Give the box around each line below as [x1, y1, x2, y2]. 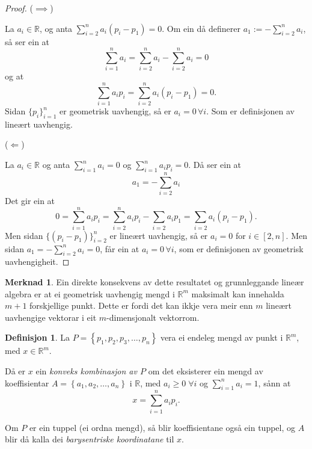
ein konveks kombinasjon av [35, 365, 137, 377]
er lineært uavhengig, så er [109, 229, 208, 241]
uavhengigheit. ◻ [5, 255, 70, 268]
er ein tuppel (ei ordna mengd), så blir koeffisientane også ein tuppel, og [29, 421, 296, 433]
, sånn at [258, 376, 291, 389]
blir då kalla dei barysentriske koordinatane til [5, 433, 174, 445]
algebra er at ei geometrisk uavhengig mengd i [5, 287, 175, 300]
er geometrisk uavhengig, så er [60, 105, 171, 117]
